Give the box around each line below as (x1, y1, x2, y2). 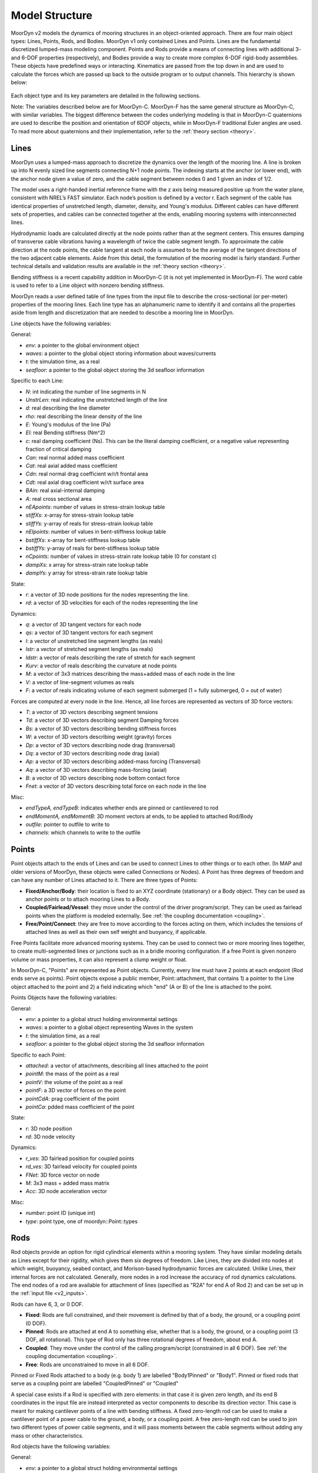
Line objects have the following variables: (11, 320, 112, 327)
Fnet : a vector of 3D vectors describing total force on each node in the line (25, 782, 207, 790)
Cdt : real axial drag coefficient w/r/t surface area (25, 478, 144, 486)
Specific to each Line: (11, 377, 64, 384)
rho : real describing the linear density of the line (25, 412, 143, 420)
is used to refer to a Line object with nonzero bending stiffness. (11, 282, 165, 289)
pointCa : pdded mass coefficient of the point (25, 1103, 135, 1110)
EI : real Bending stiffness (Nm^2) (25, 429, 105, 436)
